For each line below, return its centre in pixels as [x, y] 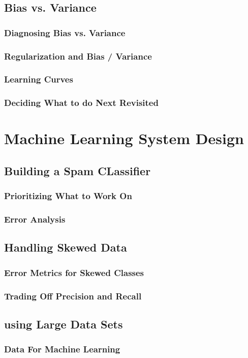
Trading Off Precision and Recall [73, 296]
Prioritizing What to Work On [68, 196]
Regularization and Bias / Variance [78, 56]
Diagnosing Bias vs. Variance [65, 32]
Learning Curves [39, 79]
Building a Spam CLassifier [77, 170]
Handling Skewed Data [66, 247]
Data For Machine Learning [62, 349]
